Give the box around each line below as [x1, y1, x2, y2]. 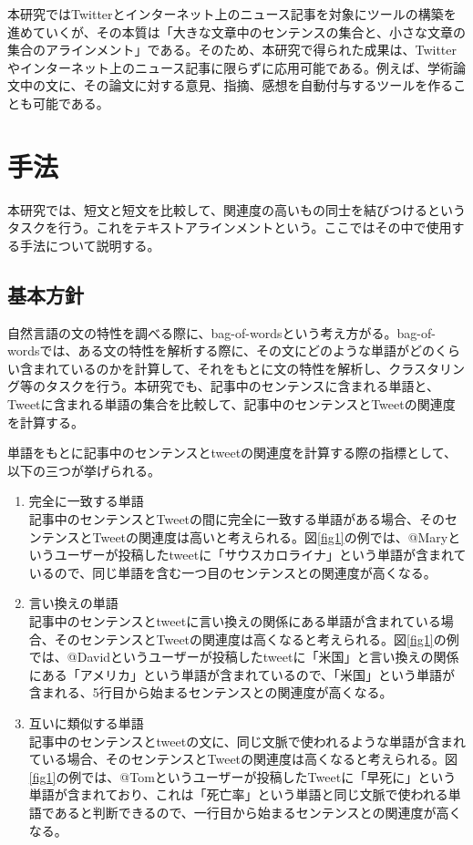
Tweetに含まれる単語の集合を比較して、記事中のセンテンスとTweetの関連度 [7, 395, 456, 414]
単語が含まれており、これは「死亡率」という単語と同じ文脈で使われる [28, 785, 448, 804]
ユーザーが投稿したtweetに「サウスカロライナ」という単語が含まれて [54, 545, 467, 564]
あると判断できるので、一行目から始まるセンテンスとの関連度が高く [54, 802, 462, 821]
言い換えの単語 [28, 593, 118, 613]
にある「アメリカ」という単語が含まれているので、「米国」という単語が [28, 665, 456, 684]
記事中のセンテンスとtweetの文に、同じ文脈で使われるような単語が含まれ [28, 731, 467, 750]
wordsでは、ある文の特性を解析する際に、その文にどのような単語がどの [7, 341, 436, 360]
